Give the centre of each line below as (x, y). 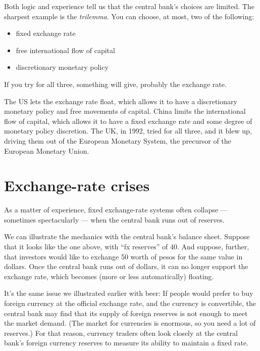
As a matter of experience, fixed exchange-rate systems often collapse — (116, 210)
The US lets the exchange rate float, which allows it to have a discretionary (121, 101)
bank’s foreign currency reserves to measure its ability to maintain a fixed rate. (126, 343)
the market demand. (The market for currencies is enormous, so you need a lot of (130, 323)
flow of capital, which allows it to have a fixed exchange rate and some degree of (128, 121)
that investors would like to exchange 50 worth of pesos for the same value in (123, 256)
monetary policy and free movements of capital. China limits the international (125, 111)
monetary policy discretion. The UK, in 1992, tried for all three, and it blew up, (128, 131)
